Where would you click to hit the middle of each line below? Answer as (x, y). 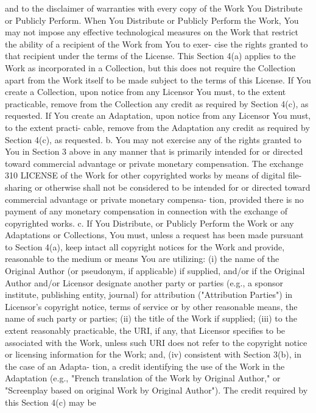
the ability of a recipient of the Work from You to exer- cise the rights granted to (156, 44)
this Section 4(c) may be (51, 402)
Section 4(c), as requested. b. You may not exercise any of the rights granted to (153, 139)
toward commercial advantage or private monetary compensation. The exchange (154, 163)
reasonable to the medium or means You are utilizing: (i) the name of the (142, 259)
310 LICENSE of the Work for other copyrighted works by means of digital (145, 175)
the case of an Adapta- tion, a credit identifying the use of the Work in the (145, 366)
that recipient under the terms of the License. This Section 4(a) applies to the (150, 56)
